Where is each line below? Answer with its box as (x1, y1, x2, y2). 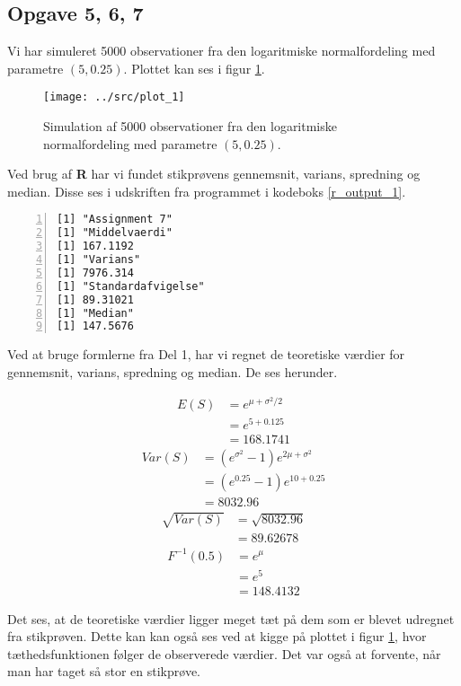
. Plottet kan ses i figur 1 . (123, 58, 265, 77)
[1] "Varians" (57, 253, 141, 267)
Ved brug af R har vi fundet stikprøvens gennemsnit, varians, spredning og (7, 164, 421, 183)
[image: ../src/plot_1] (43, 91, 185, 104)
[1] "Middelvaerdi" (57, 226, 173, 240)
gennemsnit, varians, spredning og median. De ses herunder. (7, 362, 338, 381)
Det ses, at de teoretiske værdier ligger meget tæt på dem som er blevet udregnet (7, 609, 455, 628)
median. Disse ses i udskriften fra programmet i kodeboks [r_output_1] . (7, 181, 406, 200)
